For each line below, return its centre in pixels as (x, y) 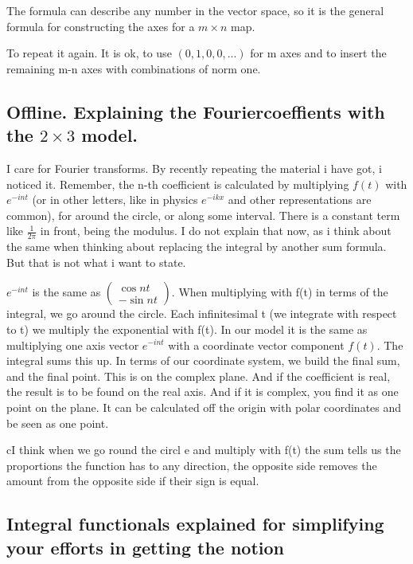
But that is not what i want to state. (96, 262)
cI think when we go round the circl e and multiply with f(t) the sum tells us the (204, 450)
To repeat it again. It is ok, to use (89, 53)
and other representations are (300, 200)
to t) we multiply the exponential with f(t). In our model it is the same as (187, 329)
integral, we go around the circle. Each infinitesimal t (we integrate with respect (202, 313)
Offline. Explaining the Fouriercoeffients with (196, 111)
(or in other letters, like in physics (115, 200)
